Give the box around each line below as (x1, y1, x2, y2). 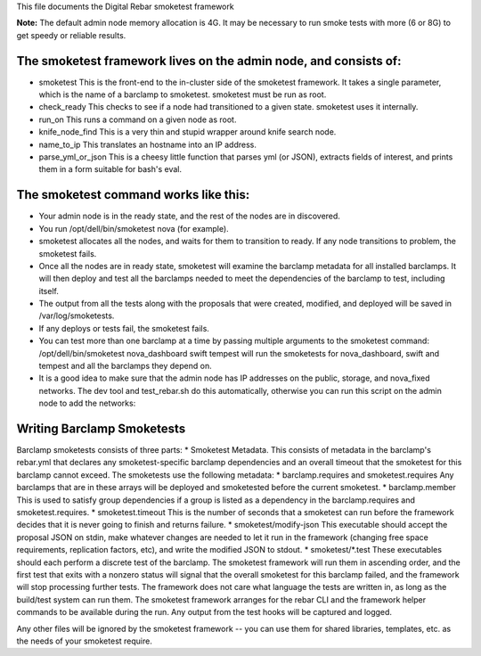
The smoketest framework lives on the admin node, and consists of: (16, 53, 402, 69)
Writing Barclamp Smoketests (16, 422, 186, 436)
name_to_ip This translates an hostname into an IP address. (38, 139, 257, 150)
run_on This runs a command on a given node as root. (38, 114, 237, 125)
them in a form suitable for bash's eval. (38, 164, 183, 175)
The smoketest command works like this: (16, 187, 250, 202)
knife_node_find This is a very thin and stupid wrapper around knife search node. (38, 127, 337, 137)
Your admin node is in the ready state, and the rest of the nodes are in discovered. (38, 210, 340, 222)
